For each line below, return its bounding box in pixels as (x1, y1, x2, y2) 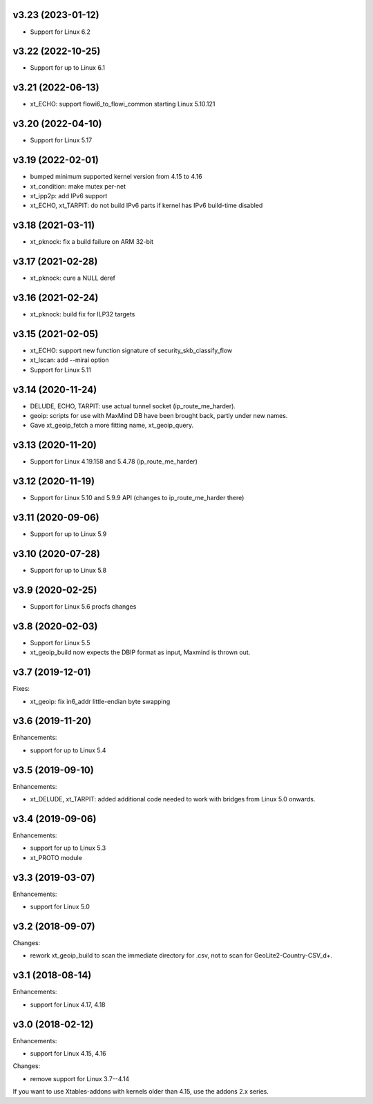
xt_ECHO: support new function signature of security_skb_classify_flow (30, 346, 233, 354)
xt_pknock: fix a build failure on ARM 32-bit (30, 238, 154, 246)
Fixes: (12, 685, 30, 693)
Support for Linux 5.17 (30, 136, 93, 144)
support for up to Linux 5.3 (30, 844, 106, 853)
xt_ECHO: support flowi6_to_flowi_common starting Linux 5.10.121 (30, 100, 216, 108)
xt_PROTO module (30, 853, 82, 862)
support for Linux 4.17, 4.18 (30, 1000, 106, 1009)
